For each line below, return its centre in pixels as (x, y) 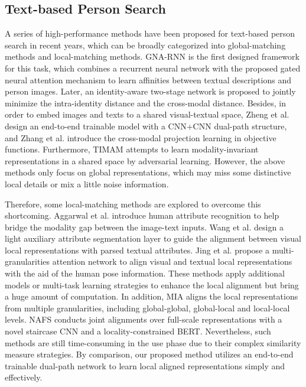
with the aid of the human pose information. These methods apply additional (145, 273)
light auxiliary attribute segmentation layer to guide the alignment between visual (153, 238)
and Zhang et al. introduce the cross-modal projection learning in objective (141, 137)
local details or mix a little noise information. (87, 183)
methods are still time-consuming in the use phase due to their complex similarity (153, 342)
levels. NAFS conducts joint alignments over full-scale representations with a (144, 319)
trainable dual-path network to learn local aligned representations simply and (145, 365)
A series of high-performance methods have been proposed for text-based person (150, 33)
